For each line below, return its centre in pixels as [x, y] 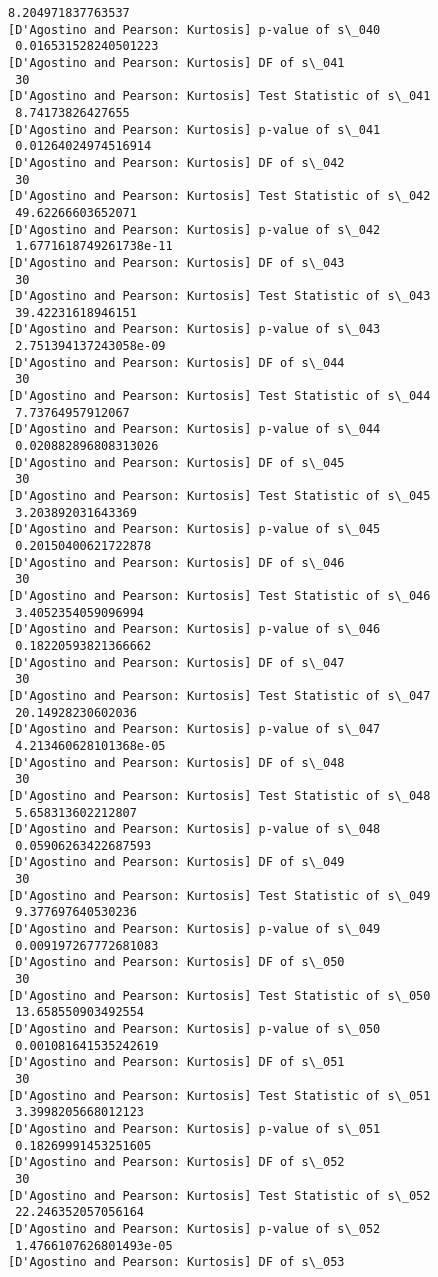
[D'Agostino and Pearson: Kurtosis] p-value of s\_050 [194, 1029]
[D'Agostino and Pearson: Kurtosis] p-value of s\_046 [194, 629]
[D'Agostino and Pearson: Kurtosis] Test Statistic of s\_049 [219, 895]
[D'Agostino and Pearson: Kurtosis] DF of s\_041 [176, 62]
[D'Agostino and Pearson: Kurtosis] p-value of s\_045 [194, 529]
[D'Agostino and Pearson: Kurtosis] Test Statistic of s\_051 [219, 1095]
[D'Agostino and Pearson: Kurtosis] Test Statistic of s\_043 [219, 296]
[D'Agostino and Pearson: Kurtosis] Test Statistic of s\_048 [219, 795]
